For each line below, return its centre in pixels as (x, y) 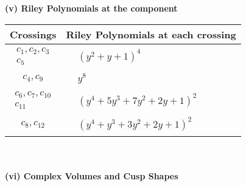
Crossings (33, 34)
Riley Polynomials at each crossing (151, 34)
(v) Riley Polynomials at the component (91, 8)
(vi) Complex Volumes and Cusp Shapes (92, 175)
